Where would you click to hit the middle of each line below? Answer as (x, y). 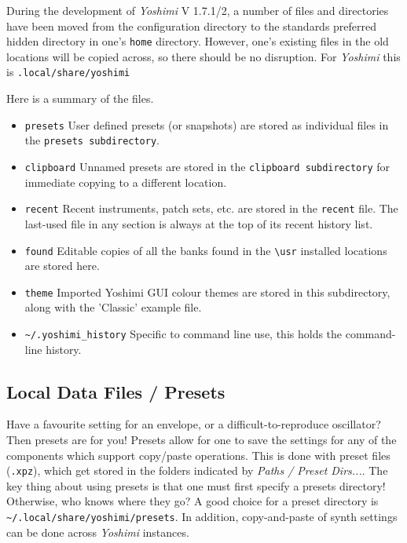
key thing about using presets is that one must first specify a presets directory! (196, 485)
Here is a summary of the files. (80, 98)
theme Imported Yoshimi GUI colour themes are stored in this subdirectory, (207, 292)
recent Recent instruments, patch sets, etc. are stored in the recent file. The (211, 208)
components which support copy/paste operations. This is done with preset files (198, 455)
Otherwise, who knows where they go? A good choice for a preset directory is (192, 501)
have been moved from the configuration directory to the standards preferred (192, 26)
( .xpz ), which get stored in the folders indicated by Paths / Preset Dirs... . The (197, 470)
